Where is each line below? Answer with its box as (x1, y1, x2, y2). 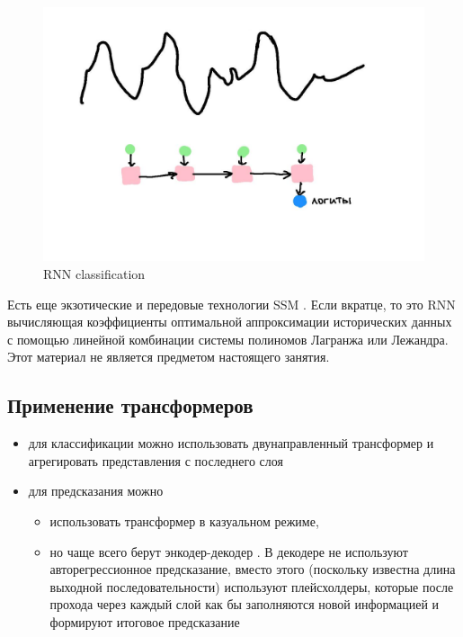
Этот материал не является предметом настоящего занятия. (7, 347, 330, 366)
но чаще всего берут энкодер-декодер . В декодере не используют (49, 542, 408, 561)
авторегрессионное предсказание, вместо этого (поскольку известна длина (49, 560, 456, 579)
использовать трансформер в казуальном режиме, (49, 511, 319, 530)
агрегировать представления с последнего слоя (28, 451, 283, 470)
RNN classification (43, 264, 146, 283)
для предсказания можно (28, 481, 164, 500)
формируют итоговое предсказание (49, 612, 240, 631)
